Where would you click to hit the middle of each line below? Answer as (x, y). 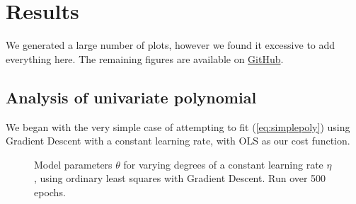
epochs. (50, 192)
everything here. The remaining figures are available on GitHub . (145, 58)
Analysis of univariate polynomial (131, 97)
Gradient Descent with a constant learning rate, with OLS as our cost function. (178, 141)
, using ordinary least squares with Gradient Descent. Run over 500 (180, 178)
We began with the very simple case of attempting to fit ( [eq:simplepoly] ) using (178, 126)
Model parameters (73, 164)
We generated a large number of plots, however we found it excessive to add (171, 45)
